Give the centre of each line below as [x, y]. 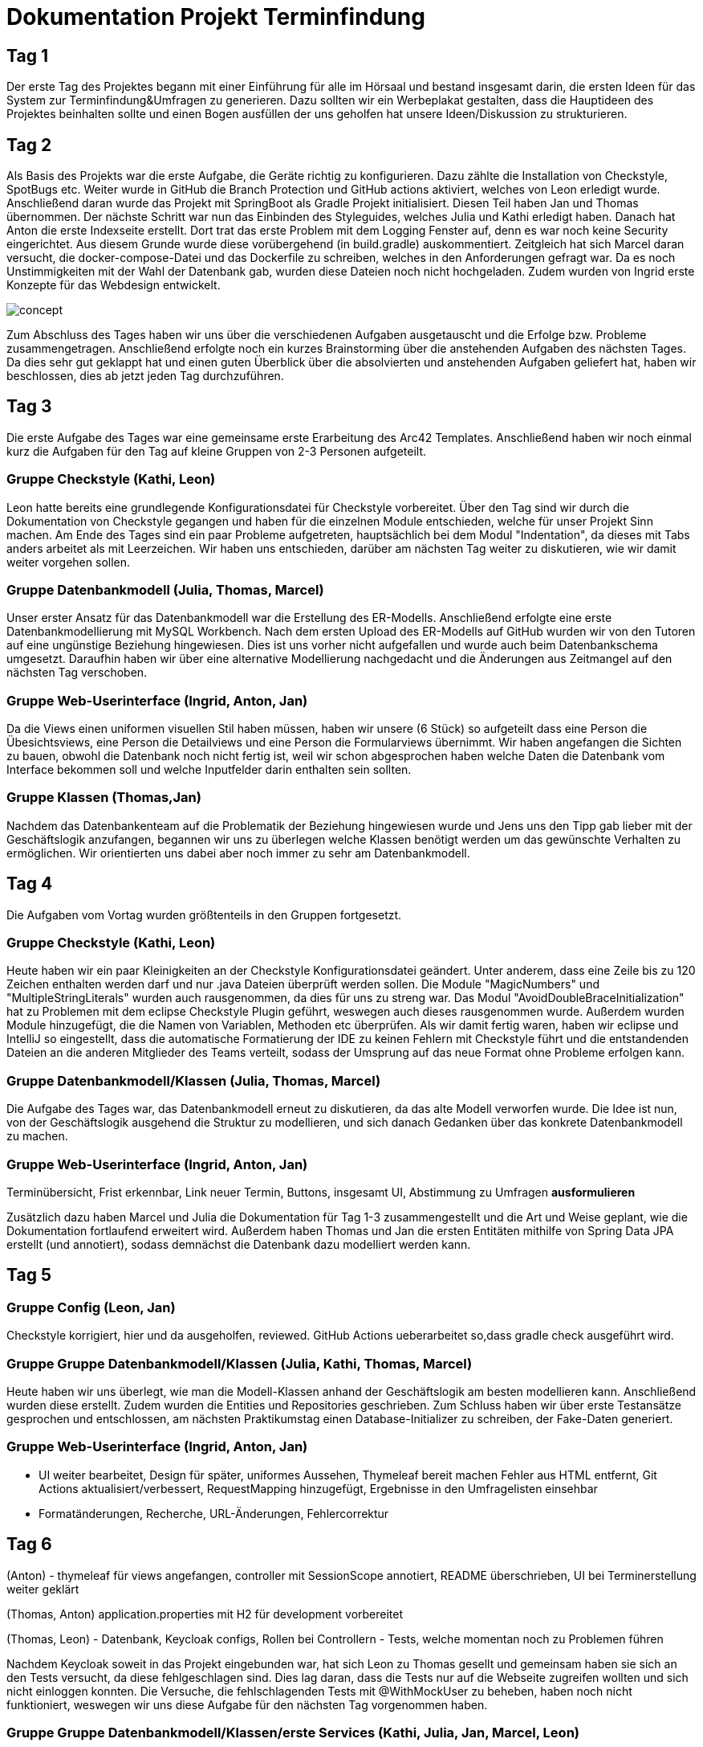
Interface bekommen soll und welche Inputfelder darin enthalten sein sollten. [209, 770]
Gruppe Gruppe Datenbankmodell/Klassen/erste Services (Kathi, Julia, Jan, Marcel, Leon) [293, 1732]
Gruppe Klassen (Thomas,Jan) [104, 798]
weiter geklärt [43, 1589]
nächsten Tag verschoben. [77, 673]
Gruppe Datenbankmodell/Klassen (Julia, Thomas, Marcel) [194, 1080]
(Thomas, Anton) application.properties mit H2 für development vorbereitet [205, 1614]
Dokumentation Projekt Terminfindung [216, 17]
